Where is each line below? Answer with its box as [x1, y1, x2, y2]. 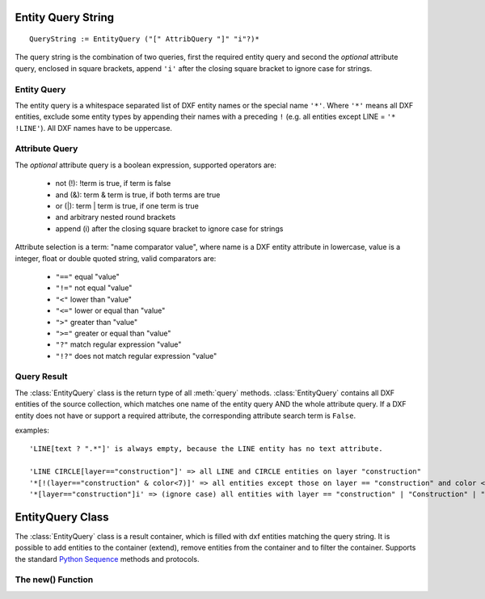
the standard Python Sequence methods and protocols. [15, 554, 200, 563]
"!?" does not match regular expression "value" [55, 351, 217, 361]
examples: [15, 425, 50, 436]
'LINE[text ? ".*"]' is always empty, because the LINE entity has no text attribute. [29, 445, 383, 453]
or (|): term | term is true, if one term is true [55, 201, 200, 211]
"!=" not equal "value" [55, 283, 133, 293]
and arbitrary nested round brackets [55, 213, 176, 222]
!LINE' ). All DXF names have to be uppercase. [15, 123, 173, 133]
